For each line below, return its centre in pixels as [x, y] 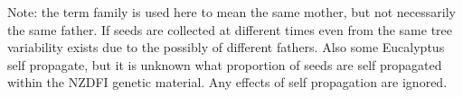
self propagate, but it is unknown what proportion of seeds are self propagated [225, 64]
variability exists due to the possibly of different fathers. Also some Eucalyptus [226, 47]
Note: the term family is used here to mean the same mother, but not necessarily [231, 12]
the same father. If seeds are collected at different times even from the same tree [230, 29]
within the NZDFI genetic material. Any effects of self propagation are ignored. [227, 82]
